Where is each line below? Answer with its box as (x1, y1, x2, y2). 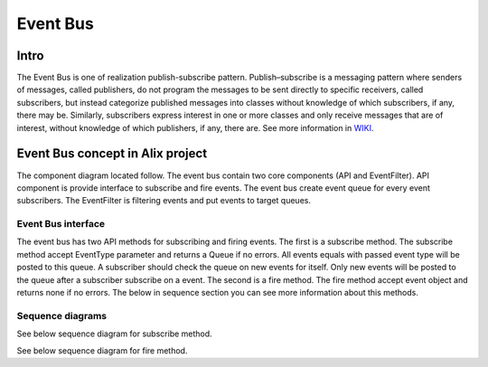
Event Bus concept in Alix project (16, 146, 208, 162)
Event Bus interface (16, 218, 106, 231)
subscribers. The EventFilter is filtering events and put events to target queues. (16, 195, 312, 206)
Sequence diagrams (16, 309, 108, 322)
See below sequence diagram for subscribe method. (16, 328, 212, 339)
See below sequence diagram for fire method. (16, 344, 188, 356)
